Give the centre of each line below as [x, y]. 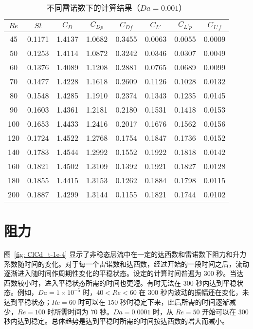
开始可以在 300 [225, 311]
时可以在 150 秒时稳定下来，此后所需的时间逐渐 [154, 302]
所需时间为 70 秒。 [84, 311]
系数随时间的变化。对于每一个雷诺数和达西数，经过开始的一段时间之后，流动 [126, 263]
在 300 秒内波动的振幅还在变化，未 [194, 292]
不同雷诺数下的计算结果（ [93, 8]
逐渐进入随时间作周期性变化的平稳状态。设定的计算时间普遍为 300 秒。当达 [124, 273]
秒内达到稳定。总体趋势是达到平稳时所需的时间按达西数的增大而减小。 [116, 321]
